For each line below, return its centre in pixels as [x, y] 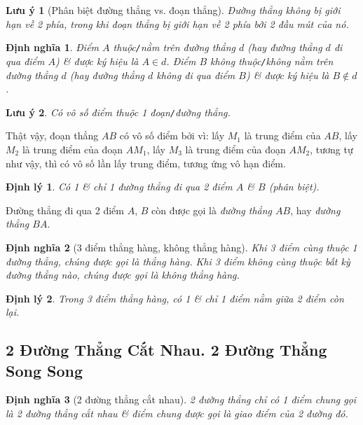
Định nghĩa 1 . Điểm [53, 47]
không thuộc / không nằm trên [272, 61]
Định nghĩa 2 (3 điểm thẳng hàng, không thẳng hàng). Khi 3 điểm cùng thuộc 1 [181, 247]
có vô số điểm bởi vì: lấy [172, 135]
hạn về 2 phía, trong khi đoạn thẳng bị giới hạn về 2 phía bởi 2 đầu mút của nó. [177, 23]
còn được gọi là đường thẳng [212, 210]
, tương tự [331, 149]
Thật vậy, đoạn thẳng [52, 135]
